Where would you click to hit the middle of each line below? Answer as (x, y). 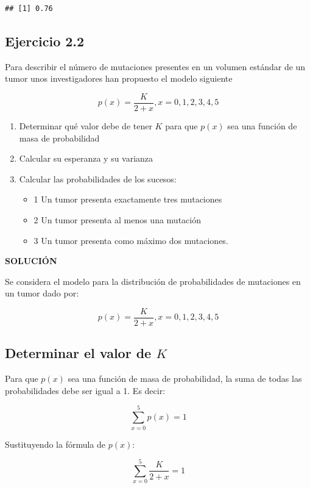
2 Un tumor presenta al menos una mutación (117, 220)
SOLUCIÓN (31, 261)
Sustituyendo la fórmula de (55, 444)
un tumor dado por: (42, 293)
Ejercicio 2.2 (45, 41)
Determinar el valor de (78, 353)
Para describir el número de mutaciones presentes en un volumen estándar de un (155, 66)
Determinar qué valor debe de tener (86, 126)
